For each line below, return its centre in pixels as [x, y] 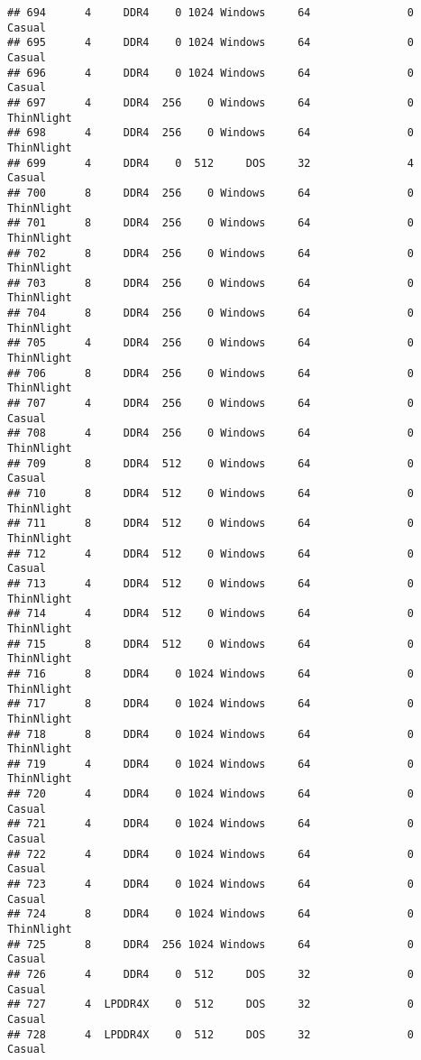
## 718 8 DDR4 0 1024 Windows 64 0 [211, 734]
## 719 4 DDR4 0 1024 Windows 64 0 [211, 764]
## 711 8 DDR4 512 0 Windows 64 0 [211, 524]
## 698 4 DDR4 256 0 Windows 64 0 [211, 133]
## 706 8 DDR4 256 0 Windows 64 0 [211, 373]
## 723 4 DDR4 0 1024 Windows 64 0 [211, 885]
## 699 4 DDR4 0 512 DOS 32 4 [211, 163]
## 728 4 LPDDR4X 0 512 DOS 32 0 [211, 1034]
